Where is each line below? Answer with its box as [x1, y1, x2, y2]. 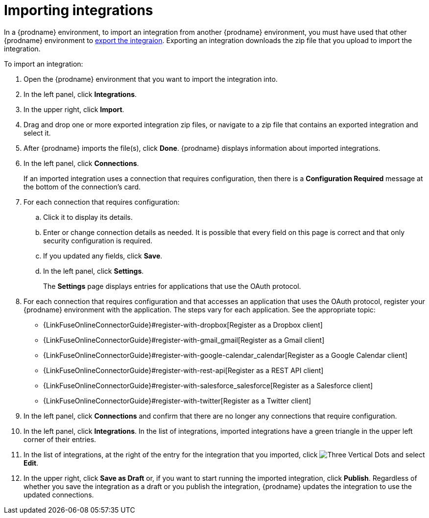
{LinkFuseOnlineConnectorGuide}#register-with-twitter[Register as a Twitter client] [43, 396, 311, 405]
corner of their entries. [24, 435, 96, 444]
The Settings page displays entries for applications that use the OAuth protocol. [43, 282, 301, 290]
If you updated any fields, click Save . [43, 251, 163, 260]
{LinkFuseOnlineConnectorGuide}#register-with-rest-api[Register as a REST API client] [43, 366, 324, 375]
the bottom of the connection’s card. [24, 182, 141, 191]
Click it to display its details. [43, 212, 133, 221]
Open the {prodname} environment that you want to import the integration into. [24, 74, 278, 83]
